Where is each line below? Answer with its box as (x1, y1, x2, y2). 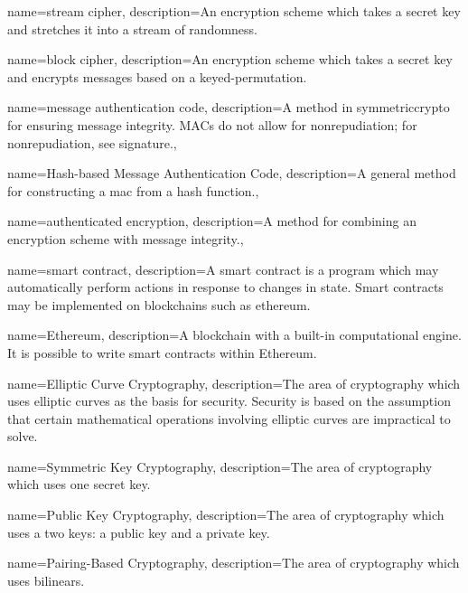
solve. (7, 427, 38, 446)
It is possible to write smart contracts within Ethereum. (7, 343, 317, 362)
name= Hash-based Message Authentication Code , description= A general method (7, 164, 456, 183)
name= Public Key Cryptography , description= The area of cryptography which (7, 505, 445, 524)
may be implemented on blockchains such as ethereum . (7, 295, 311, 314)
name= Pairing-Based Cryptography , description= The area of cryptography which (7, 553, 460, 572)
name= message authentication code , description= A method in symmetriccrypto (7, 98, 450, 117)
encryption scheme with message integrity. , (7, 229, 244, 248)
